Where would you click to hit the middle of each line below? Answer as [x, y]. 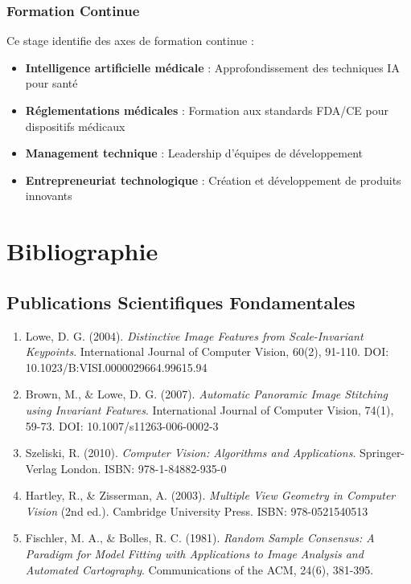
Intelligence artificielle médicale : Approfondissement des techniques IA [212, 67]
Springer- [382, 453]
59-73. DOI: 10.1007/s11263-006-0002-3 [122, 425]
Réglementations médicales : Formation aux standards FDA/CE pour [207, 110]
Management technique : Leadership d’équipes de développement [194, 153]
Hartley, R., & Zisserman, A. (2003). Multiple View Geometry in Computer [210, 495]
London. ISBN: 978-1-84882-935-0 [144, 468]
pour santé [51, 83]
